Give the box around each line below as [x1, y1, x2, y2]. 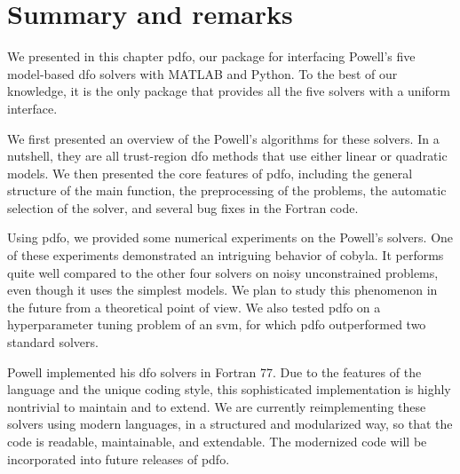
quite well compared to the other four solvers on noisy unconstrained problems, [7, 263, 439, 281]
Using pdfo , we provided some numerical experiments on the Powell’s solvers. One [7, 228, 454, 247]
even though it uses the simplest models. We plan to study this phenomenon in [7, 280, 438, 299]
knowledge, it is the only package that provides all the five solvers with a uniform [7, 82, 450, 100]
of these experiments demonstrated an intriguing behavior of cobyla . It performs [7, 246, 444, 265]
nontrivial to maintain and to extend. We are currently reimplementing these [7, 397, 426, 415]
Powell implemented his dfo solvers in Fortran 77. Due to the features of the [7, 362, 422, 381]
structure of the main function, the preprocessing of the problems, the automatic [7, 181, 447, 200]
